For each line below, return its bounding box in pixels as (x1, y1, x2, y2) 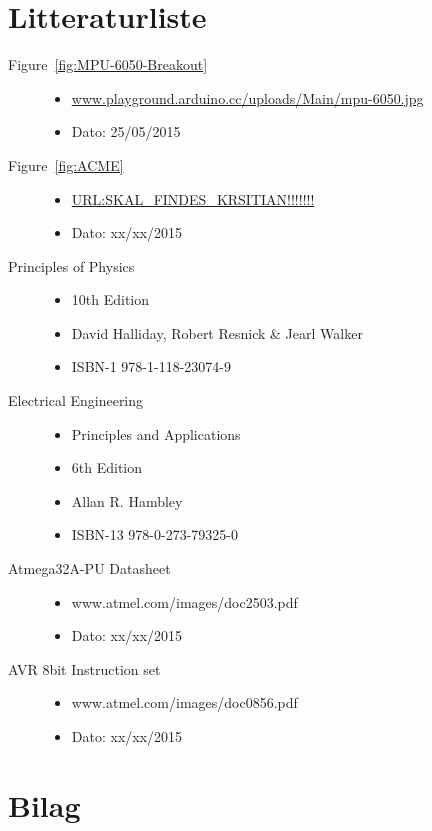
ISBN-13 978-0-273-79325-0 (71, 524, 239, 545)
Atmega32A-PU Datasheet (8, 558, 171, 579)
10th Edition (71, 289, 150, 310)
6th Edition (71, 457, 143, 478)
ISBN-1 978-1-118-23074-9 (71, 356, 232, 377)
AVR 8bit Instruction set (8, 658, 161, 679)
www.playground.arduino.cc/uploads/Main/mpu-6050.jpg (71, 87, 424, 108)
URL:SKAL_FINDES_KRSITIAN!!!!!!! (71, 188, 315, 209)
